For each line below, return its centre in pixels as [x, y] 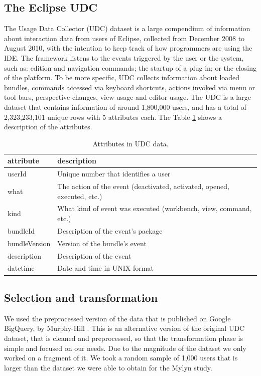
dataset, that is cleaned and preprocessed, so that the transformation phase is [123, 338]
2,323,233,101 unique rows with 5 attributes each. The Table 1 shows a [113, 117]
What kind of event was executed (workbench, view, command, [155, 208]
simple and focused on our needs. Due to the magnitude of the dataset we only [125, 348]
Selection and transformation [81, 297]
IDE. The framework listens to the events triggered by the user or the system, [124, 57]
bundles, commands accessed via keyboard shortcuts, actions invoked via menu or [129, 87]
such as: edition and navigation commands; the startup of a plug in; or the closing [130, 67]
